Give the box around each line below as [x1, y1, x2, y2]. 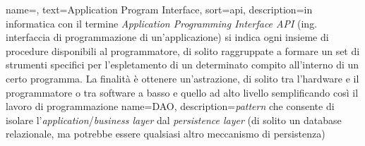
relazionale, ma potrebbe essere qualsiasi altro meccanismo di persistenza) [6, 126, 325, 141]
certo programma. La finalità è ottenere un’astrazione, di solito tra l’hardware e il [6, 71, 359, 85]
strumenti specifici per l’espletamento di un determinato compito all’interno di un [6, 57, 359, 72]
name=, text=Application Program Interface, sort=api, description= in [6, 2, 313, 16]
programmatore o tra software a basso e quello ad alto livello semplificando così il [6, 85, 359, 99]
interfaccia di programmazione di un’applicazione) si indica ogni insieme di [6, 30, 329, 44]
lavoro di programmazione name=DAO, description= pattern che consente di [6, 99, 335, 114]
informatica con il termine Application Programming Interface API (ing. [6, 16, 318, 30]
